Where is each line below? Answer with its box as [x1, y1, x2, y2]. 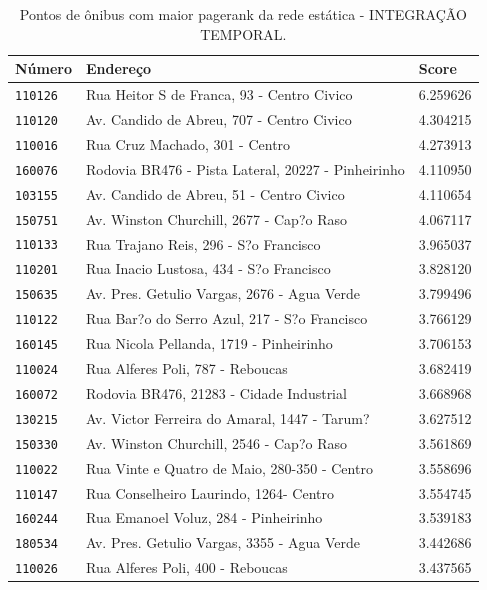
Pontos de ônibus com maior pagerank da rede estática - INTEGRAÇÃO [19, 4, 467, 24]
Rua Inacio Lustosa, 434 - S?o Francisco [86, 258, 331, 279]
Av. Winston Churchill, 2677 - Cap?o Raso [86, 208, 347, 229]
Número [15, 58, 73, 79]
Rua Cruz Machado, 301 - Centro [86, 133, 291, 154]
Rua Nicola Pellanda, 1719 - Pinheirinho [86, 333, 333, 354]
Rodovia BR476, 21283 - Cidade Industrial [86, 382, 347, 403]
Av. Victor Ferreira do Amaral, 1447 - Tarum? [86, 407, 370, 428]
